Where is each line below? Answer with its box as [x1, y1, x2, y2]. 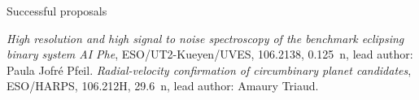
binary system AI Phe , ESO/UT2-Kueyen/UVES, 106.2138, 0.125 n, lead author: [7, 46, 413, 63]
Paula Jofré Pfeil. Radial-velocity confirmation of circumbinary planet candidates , [7, 61, 412, 78]
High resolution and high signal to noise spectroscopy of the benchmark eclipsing [7, 29, 404, 46]
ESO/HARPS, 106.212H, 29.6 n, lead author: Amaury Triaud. [7, 77, 319, 94]
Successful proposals [7, 2, 107, 19]
